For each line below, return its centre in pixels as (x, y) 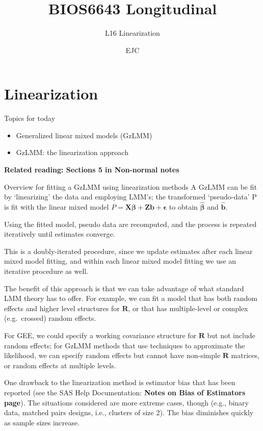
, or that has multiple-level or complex (188, 308)
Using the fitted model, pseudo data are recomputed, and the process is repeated (130, 224)
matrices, (245, 355)
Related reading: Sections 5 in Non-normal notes (92, 170)
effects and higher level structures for (62, 308)
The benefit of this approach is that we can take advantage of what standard (124, 288)
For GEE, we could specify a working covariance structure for (100, 335)
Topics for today (30, 118)
